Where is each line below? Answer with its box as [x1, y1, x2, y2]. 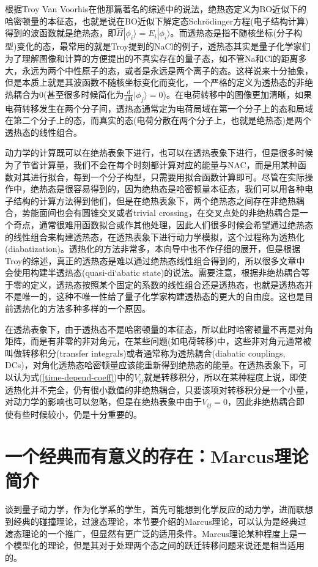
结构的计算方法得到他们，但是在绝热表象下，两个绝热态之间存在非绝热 [13, 194, 296, 207]
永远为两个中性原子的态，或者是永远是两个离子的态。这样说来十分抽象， [21, 64, 313, 76]
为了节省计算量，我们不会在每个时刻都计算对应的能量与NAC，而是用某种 [5, 158, 298, 171]
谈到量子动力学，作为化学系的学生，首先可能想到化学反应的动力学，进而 [5, 503, 296, 516]
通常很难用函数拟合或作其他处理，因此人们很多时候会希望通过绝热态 [39, 218, 313, 231]
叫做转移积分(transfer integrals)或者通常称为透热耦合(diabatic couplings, [5, 346, 286, 359]
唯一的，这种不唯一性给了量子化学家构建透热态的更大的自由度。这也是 [21, 290, 305, 303]
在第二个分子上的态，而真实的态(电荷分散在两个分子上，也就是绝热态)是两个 [5, 114, 311, 127]
